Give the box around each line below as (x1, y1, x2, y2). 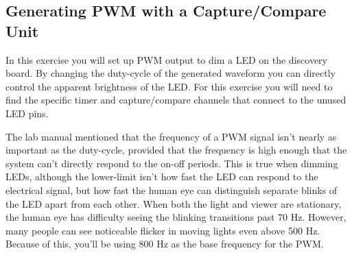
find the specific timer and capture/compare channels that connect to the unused (5, 93, 347, 107)
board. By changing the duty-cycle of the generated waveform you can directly (5, 66, 336, 80)
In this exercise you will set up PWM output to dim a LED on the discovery (5, 52, 327, 66)
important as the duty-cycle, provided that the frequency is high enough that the (5, 143, 347, 157)
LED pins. (5, 106, 49, 120)
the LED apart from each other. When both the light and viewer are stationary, (5, 196, 342, 210)
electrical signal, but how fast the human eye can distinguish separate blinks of (5, 182, 338, 197)
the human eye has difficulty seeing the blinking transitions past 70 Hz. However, (5, 210, 347, 224)
